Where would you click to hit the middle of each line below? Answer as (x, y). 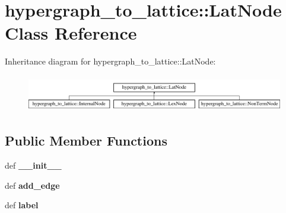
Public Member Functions (86, 141)
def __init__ (33, 165)
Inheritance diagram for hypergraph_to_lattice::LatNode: (110, 61)
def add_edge (32, 185)
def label (22, 205)
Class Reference (71, 33)
